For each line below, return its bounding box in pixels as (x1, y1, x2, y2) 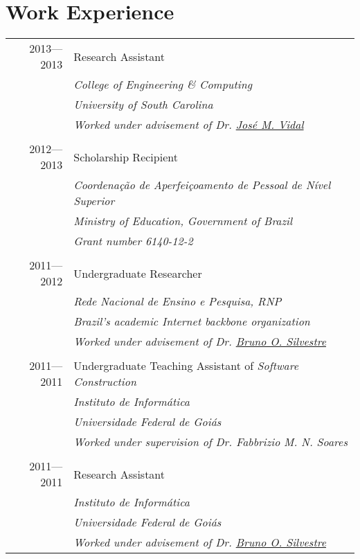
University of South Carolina (73, 96, 213, 113)
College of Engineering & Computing (73, 76, 253, 93)
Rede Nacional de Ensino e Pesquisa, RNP (73, 293, 282, 310)
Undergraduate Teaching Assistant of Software (73, 357, 299, 374)
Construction (73, 373, 136, 390)
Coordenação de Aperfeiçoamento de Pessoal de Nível (73, 177, 331, 193)
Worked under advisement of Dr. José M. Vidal (73, 116, 304, 133)
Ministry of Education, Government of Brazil (73, 213, 293, 229)
